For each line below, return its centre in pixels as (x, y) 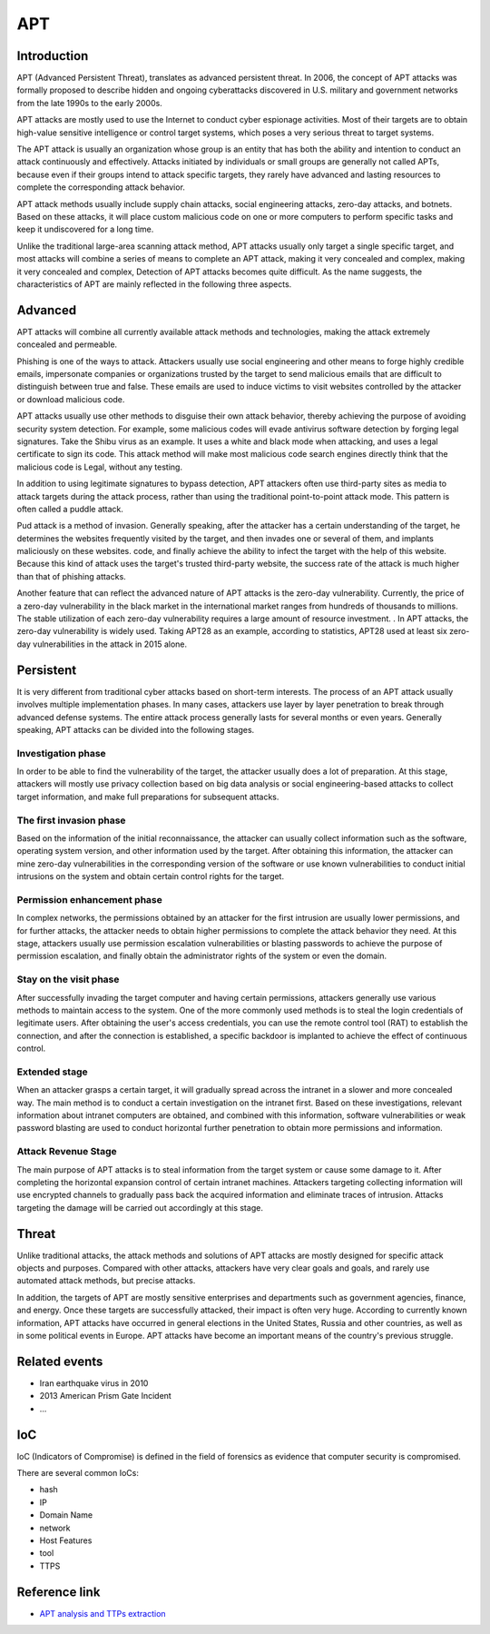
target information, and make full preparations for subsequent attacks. (148, 797)
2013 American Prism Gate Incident (105, 1396)
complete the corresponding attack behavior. (101, 187)
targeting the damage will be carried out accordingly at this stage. (140, 1207)
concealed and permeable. (67, 344)
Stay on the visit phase (68, 979)
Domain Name (66, 1515)
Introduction (53, 56)
